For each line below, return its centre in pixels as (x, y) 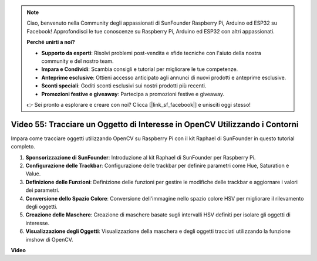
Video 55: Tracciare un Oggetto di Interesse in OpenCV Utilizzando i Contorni (155, 124)
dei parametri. (43, 190)
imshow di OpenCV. (49, 239)
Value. (33, 174)
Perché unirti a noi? (51, 42)
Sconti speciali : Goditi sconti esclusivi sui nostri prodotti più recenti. (124, 86)
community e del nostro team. (77, 61)
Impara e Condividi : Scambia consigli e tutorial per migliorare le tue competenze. (140, 69)
